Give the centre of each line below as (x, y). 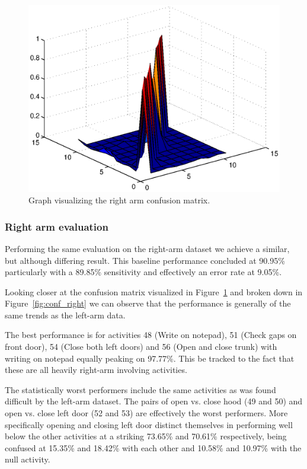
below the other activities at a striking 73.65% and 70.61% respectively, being (146, 436)
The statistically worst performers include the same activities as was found (140, 389)
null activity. (28, 459)
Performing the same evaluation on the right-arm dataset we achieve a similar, (147, 248)
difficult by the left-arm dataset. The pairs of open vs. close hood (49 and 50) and (154, 401)
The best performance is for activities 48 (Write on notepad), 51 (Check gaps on (151, 335)
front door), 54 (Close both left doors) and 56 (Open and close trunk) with (141, 347)
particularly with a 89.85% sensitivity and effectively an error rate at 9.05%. (143, 272)
